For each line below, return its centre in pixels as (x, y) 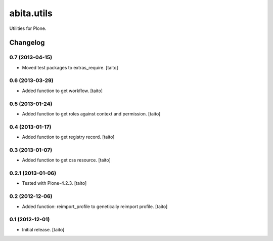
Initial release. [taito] (43, 229)
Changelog (27, 43)
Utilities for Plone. (28, 28)
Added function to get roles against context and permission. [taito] (91, 113)
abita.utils (31, 13)
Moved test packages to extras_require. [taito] (70, 67)
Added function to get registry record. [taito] (68, 137)
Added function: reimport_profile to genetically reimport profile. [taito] (95, 206)
